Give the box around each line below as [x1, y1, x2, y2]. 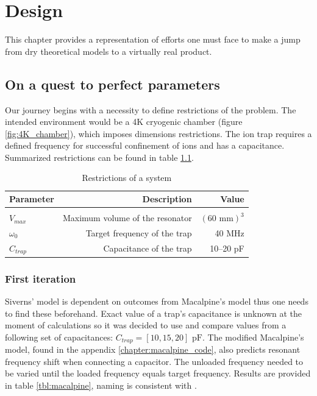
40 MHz [215, 227, 244, 239]
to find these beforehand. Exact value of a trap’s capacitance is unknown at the [5, 306, 302, 319]
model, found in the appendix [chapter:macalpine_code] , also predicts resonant [5, 343, 301, 356]
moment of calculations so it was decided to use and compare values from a [5, 319, 287, 331]
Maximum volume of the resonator [62, 211, 192, 224]
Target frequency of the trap [85, 227, 192, 239]
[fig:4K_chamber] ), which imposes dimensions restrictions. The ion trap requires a [5, 127, 312, 140]
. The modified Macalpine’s [202, 330, 304, 343]
